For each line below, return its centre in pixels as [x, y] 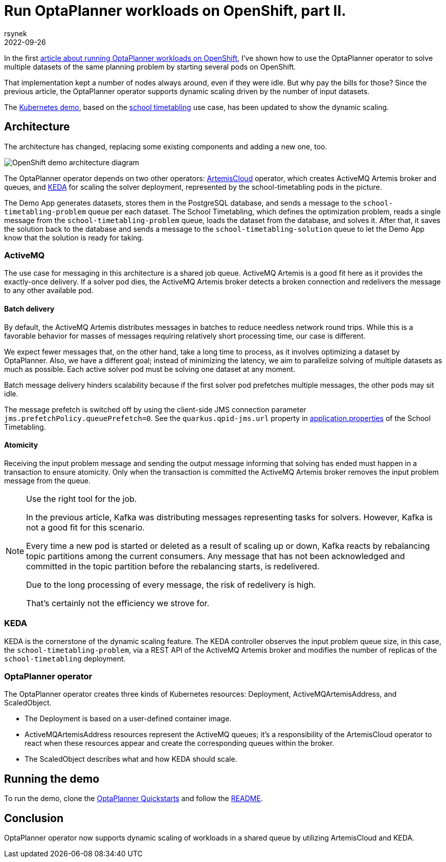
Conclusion [34, 818]
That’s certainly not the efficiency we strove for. [118, 603]
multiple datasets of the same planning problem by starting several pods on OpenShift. [150, 67]
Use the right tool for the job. [82, 499]
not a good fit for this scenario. [85, 527]
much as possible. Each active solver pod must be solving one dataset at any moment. [150, 369]
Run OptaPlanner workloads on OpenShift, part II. [175, 11]
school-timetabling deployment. [65, 658]
